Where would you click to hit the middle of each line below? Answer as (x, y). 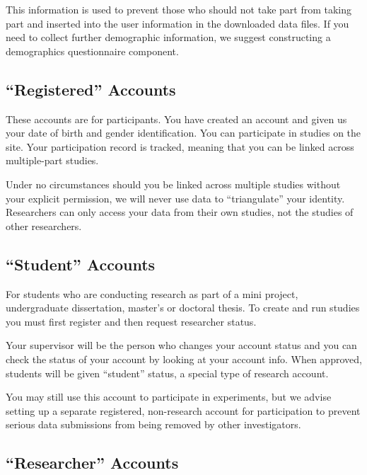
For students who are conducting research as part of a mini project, (152, 293)
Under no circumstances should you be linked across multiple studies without (173, 184)
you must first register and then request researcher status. (131, 321)
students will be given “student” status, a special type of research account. (167, 373)
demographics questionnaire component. (92, 51)
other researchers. (44, 225)
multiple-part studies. (52, 160)
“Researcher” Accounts (92, 463)
